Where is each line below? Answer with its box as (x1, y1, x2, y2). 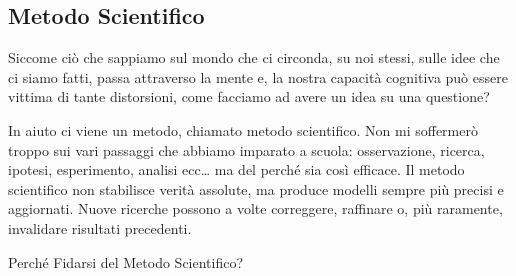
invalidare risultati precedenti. (8, 217, 192, 238)
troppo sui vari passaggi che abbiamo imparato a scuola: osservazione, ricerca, (8, 139, 485, 160)
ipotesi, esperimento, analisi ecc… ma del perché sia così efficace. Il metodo (8, 159, 465, 180)
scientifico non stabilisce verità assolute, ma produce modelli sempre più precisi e (8, 178, 504, 199)
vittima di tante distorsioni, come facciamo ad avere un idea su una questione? (8, 86, 490, 107)
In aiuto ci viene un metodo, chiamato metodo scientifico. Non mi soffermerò (8, 119, 478, 140)
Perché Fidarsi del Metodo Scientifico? (8, 251, 244, 272)
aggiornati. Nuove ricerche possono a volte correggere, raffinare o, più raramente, (8, 198, 503, 219)
